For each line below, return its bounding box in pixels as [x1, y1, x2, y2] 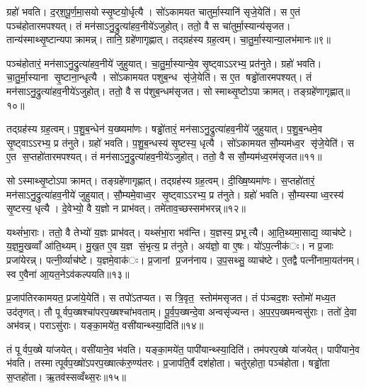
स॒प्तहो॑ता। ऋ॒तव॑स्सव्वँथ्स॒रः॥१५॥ [6, 370, 126, 384]
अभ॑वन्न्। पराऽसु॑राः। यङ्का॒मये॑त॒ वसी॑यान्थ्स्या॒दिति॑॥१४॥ [6, 318, 204, 333]
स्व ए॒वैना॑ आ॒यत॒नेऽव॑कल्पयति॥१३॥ [6, 266, 130, 281]
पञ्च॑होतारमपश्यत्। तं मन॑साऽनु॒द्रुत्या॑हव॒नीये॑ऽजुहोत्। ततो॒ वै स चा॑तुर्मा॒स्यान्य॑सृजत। [6, 18, 291, 33]
